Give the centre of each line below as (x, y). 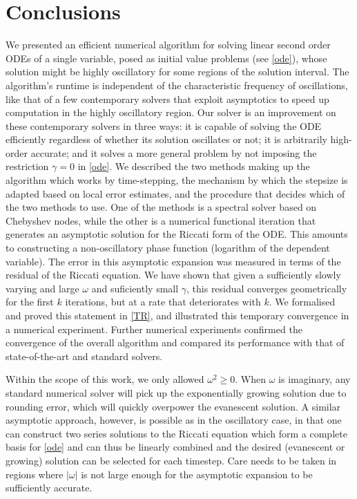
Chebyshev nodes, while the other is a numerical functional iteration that (161, 220)
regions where (35, 474)
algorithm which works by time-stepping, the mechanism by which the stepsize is (177, 180)
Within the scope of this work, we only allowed (105, 379)
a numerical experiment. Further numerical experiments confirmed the (154, 329)
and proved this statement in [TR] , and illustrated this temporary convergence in (177, 315)
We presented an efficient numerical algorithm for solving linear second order (168, 45)
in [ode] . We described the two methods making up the (194, 166)
